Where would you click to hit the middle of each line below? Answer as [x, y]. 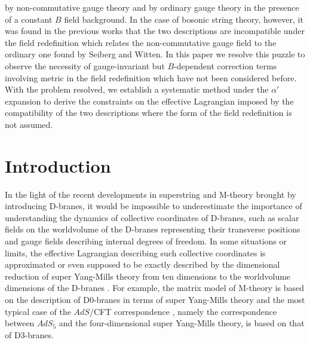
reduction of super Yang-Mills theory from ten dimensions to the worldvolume [148, 276]
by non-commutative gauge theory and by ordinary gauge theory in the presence [152, 7]
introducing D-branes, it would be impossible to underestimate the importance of [154, 206]
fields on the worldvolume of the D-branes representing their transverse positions [153, 229]
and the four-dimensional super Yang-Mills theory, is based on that [182, 323]
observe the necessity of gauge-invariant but [85, 65]
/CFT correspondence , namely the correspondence [183, 311]
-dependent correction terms [225, 65]
